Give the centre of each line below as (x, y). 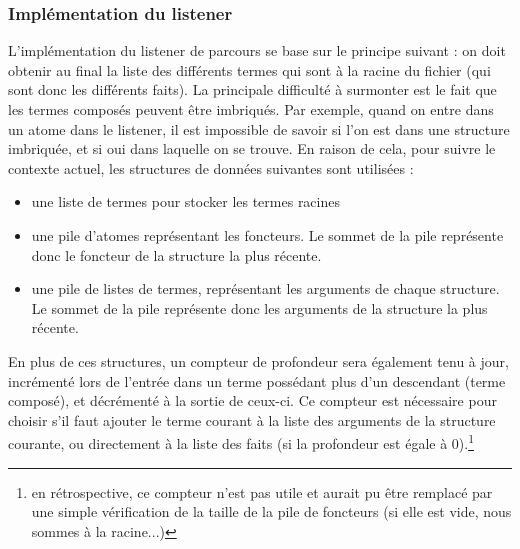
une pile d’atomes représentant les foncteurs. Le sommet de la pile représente (267, 234)
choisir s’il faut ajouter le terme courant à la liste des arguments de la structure (252, 419)
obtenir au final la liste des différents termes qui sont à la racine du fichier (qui (249, 69)
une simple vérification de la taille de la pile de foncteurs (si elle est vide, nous (271, 511)
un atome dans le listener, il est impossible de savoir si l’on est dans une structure (259, 128)
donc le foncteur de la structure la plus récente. (176, 254)
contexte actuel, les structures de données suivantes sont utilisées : (211, 167)
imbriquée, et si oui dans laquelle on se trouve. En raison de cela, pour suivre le (252, 148)
